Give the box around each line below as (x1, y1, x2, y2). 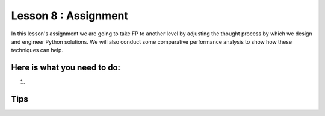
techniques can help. (11, 47, 63, 54)
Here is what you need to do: (11, 63, 120, 73)
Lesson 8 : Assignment (11, 9, 129, 22)
